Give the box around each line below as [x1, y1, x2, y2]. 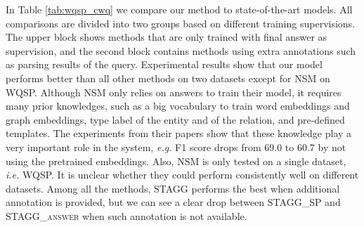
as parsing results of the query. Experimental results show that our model [6, 57, 323, 72]
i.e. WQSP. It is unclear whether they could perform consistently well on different [6, 167, 359, 182]
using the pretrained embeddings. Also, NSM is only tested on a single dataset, [6, 153, 346, 168]
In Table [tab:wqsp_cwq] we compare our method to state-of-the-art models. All [6, 2, 353, 16]
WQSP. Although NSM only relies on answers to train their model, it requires [6, 84, 342, 99]
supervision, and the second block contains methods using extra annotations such [6, 43, 356, 58]
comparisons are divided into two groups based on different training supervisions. [6, 15, 356, 30]
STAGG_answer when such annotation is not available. [6, 208, 247, 223]
